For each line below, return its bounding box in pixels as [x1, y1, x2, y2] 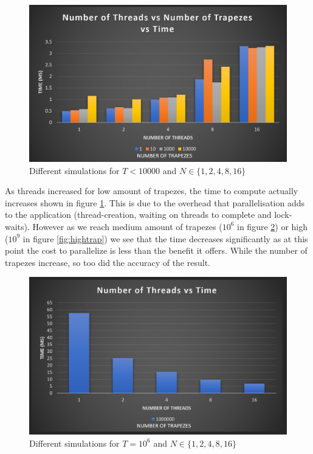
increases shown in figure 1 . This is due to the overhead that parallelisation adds [5, 196, 305, 209]
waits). [5, 220, 30, 232]
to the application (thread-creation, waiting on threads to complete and [5, 208, 272, 221]
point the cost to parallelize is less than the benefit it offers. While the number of [5, 244, 308, 257]
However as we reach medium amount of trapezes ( [32, 220, 222, 232]
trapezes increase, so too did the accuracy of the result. [5, 256, 210, 268]
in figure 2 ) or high [237, 220, 308, 232]
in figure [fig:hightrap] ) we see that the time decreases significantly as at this [22, 232, 308, 245]
